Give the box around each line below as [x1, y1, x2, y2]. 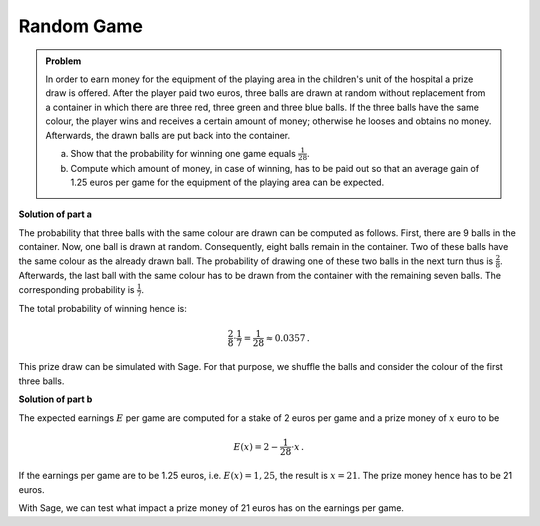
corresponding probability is [18, 283, 135, 295]
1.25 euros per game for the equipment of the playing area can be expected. [70, 176, 385, 188]
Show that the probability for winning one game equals [70, 147, 297, 159]
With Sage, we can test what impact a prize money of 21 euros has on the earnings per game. [18, 502, 405, 514]
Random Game [18, 15, 144, 37]
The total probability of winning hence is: [18, 303, 187, 315]
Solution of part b [18, 393, 93, 405]
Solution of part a [18, 208, 92, 220]
